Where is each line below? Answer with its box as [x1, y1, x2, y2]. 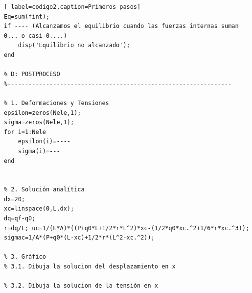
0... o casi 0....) [4, 32, 67, 39]
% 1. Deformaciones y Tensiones [4, 99, 109, 107]
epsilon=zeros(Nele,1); [4, 109, 81, 116]
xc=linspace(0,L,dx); [4, 205, 74, 213]
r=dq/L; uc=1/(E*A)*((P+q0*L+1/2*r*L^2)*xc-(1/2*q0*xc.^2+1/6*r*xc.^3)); [4, 224, 250, 232]
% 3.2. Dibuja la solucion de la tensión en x [4, 282, 158, 290]
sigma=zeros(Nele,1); [4, 119, 74, 126]
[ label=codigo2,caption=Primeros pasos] [4, 3, 141, 10]
